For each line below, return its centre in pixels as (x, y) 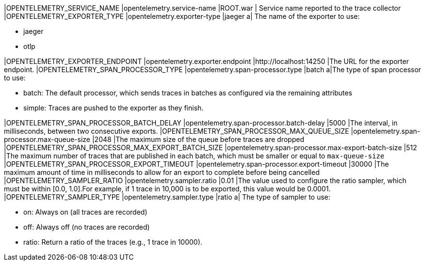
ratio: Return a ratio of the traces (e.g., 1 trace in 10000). (113, 242)
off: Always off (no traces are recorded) (87, 227)
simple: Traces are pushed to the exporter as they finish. (114, 108)
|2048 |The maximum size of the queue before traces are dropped (198, 139)
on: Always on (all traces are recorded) (85, 212)
